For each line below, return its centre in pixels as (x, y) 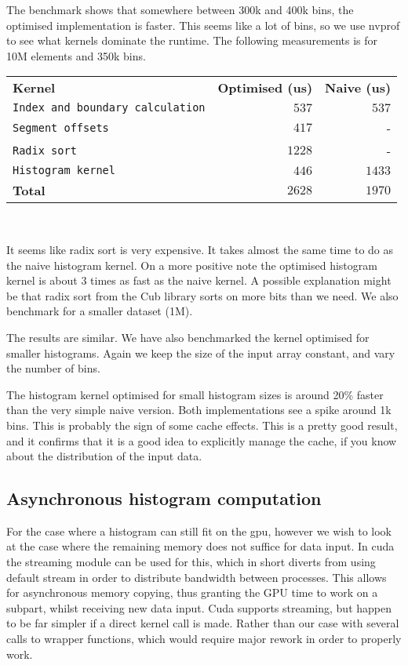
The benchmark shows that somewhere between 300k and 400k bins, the (180, 9)
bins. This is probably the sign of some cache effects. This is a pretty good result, (202, 425)
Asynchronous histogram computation (164, 498)
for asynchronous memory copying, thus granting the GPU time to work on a (192, 592)
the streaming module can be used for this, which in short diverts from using (191, 562)
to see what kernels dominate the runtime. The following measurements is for (192, 40)
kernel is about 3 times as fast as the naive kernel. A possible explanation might (199, 280)
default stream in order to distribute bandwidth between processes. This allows (197, 577)
